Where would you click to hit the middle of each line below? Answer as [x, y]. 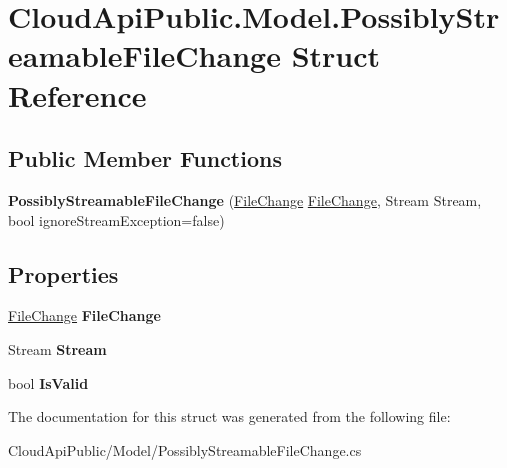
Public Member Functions [145, 158]
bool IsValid [48, 382]
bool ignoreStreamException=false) [116, 219]
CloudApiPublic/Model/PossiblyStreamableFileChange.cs [185, 449]
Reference [77, 94]
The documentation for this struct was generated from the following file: [229, 416]
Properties [63, 273]
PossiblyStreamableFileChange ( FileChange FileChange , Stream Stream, [245, 199]
